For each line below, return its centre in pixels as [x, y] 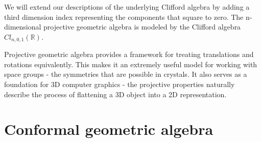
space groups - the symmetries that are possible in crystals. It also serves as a [126, 74]
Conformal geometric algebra [109, 129]
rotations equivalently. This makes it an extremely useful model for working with [131, 64]
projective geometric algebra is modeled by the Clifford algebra [142, 27]
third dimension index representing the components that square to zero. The [124, 17]
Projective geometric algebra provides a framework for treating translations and [129, 54]
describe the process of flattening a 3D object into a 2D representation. [115, 94]
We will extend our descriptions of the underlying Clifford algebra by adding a [127, 7]
